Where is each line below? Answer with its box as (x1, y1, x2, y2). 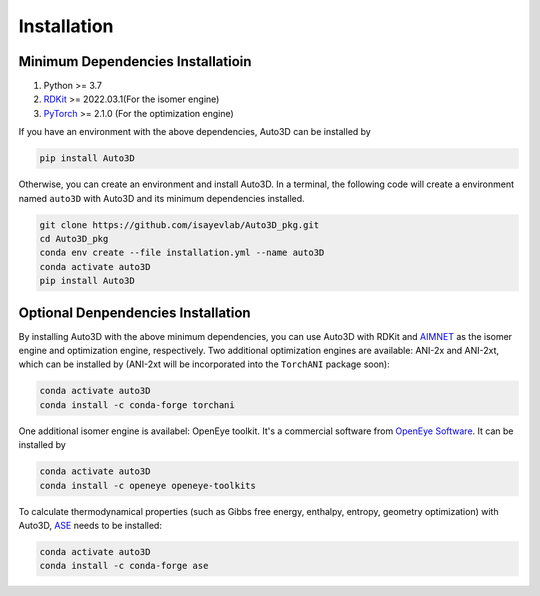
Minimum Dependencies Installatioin (18, 53, 252, 70)
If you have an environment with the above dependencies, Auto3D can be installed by (18, 126, 372, 138)
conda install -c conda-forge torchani (39, 399, 235, 410)
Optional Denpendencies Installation (18, 304, 251, 321)
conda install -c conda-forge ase (39, 560, 209, 572)
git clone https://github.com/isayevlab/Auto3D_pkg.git (39, 219, 320, 230)
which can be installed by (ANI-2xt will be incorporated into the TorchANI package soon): (18, 358, 390, 370)
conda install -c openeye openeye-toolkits (39, 480, 257, 491)
